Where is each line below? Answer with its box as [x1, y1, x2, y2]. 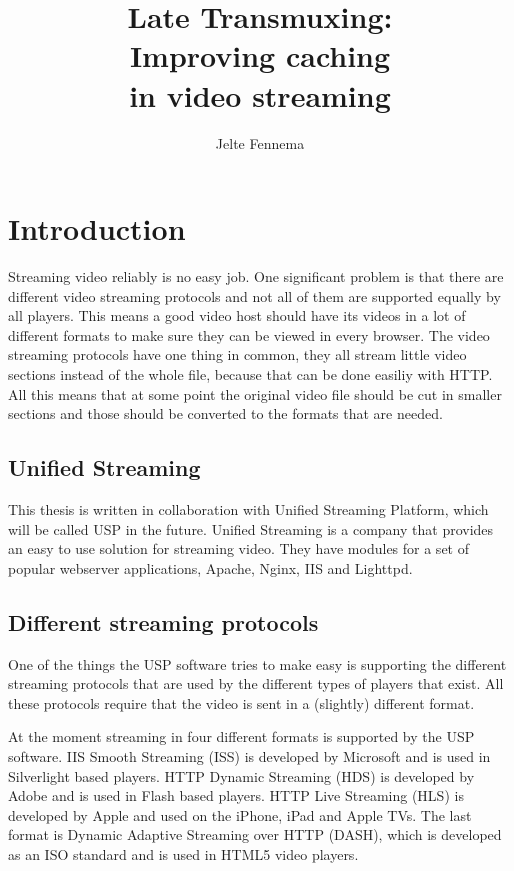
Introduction [8, 208, 186, 249]
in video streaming [129, 74, 391, 115]
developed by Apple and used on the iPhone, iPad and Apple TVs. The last [8, 804, 472, 825]
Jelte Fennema [215, 132, 305, 153]
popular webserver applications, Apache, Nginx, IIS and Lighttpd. [8, 557, 413, 578]
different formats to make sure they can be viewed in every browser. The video [8, 324, 490, 345]
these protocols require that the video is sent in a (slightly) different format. [8, 692, 475, 713]
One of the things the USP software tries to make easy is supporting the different [8, 653, 507, 674]
